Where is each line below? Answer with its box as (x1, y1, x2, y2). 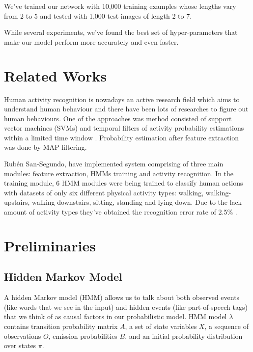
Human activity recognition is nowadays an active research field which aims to (4, 94, 240, 104)
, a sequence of (204, 321, 249, 331)
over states (4, 340, 36, 351)
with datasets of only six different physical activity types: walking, (4, 187, 204, 197)
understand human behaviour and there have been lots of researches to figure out (4, 104, 249, 114)
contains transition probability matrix (4, 321, 118, 331)
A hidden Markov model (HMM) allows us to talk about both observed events (4, 292, 240, 302)
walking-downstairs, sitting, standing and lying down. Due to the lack (31, 197, 242, 207)
